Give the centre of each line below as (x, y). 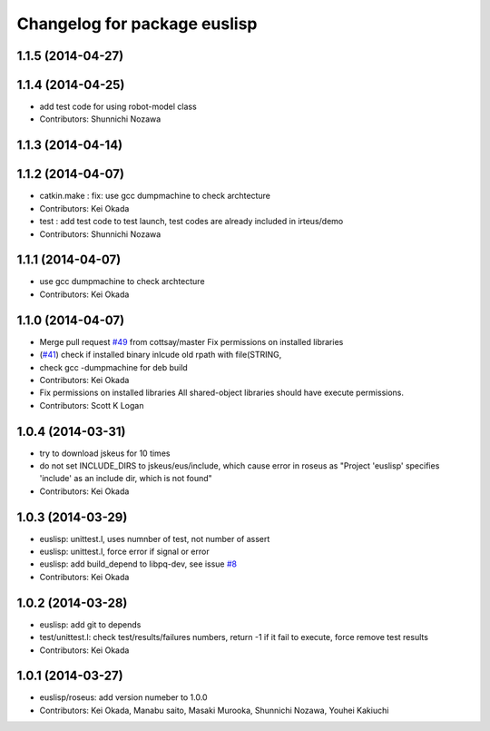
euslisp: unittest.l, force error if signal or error (124, 552)
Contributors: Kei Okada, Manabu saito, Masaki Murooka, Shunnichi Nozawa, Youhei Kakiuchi (214, 710)
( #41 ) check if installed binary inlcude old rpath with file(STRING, (161, 355)
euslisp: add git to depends (90, 624)
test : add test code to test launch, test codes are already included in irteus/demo (191, 222)
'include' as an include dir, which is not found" (126, 479)
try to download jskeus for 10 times (105, 453)
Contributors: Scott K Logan (92, 405)
